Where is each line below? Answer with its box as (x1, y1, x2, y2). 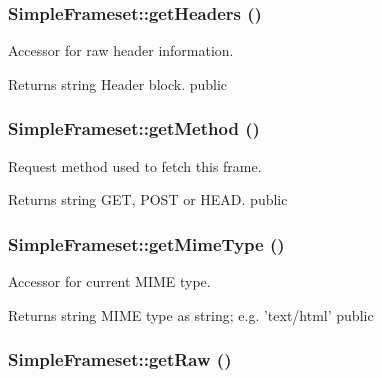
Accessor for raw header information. (8, 40, 234, 61)
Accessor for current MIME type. (8, 271, 211, 292)
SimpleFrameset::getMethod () (8, 116, 260, 141)
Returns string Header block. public (8, 73, 228, 94)
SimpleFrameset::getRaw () (8, 347, 232, 372)
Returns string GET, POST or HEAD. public (8, 189, 288, 210)
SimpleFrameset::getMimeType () (8, 231, 285, 256)
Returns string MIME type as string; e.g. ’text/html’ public (8, 304, 374, 325)
